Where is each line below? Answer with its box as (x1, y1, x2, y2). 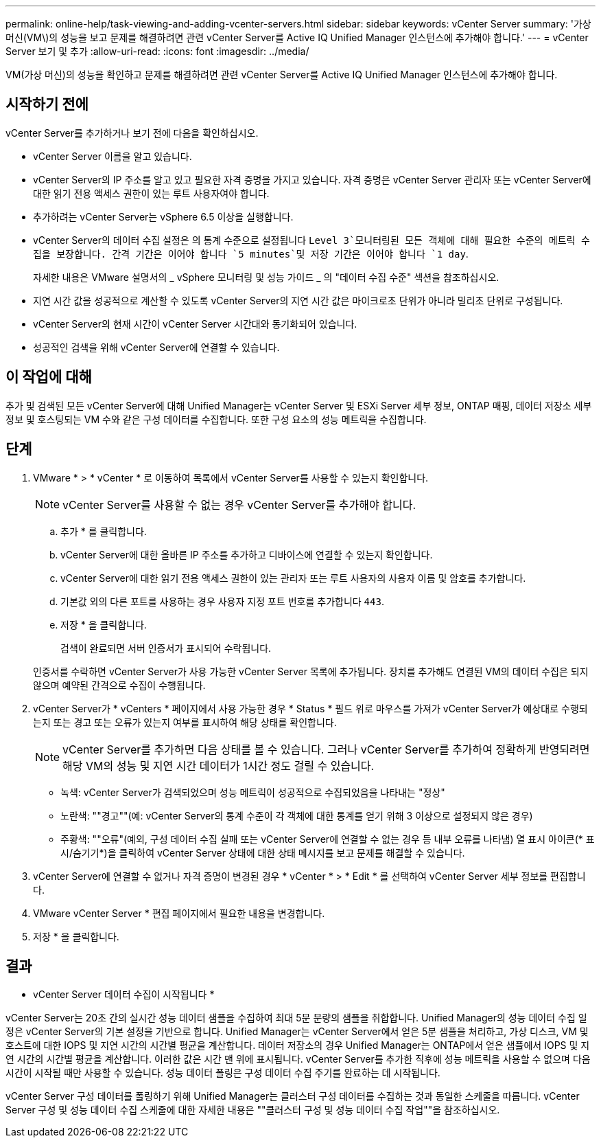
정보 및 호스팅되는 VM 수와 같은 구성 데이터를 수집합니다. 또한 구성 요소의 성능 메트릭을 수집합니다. (5, 413, 427, 425)
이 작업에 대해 (5, 368, 92, 386)
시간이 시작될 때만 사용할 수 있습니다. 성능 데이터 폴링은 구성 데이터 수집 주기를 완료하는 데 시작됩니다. (5, 1067, 440, 1079)
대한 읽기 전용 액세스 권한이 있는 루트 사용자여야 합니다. (33, 187, 270, 199)
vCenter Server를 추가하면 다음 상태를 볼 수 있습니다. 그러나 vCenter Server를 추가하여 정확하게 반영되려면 (62, 742, 590, 756)
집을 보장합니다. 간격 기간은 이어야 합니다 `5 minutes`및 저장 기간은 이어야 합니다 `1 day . (33, 247, 469, 260)
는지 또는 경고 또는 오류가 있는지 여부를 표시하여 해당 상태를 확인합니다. (33, 716, 337, 728)
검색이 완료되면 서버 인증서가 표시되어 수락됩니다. (60, 642, 272, 654)
